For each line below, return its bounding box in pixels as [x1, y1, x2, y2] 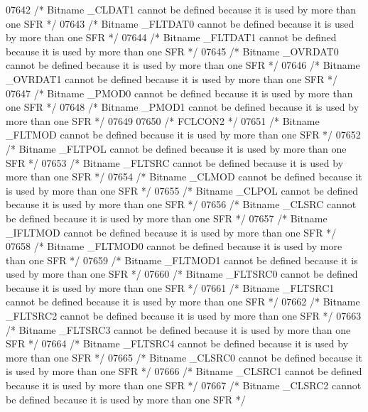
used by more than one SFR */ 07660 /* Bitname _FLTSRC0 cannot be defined [6, 266, 358, 281]
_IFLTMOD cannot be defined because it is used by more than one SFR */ [6, 224, 337, 239]
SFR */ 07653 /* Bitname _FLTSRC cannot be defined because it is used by [6, 155, 344, 170]
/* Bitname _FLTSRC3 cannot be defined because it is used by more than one [6, 322, 351, 337]
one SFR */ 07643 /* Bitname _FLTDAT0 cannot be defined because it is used [6, 16, 355, 31]
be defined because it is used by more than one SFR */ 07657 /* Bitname [6, 210, 328, 225]
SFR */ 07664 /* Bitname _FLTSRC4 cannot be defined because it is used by [6, 336, 349, 351]
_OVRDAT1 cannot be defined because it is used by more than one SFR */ [6, 71, 337, 86]
